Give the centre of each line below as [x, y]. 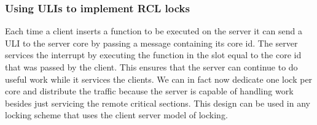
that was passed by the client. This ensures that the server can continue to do [151, 67]
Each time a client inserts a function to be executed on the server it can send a [154, 31]
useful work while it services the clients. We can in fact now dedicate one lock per [159, 79]
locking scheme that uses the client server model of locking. [116, 115]
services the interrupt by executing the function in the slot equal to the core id [153, 55]
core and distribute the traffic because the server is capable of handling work [149, 91]
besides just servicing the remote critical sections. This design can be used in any [158, 103]
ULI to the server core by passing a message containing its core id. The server [151, 43]
